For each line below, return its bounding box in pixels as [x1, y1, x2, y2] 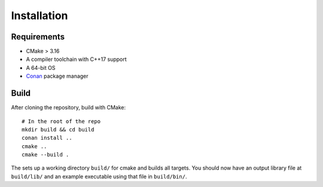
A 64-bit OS [26, 64, 56, 71]
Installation [11, 9, 68, 22]
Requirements [11, 32, 65, 42]
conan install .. [22, 134, 72, 142]
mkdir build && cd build [22, 126, 95, 133]
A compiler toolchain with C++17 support [26, 56, 127, 63]
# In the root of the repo [22, 118, 101, 125]
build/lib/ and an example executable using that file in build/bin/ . [11, 173, 187, 180]
